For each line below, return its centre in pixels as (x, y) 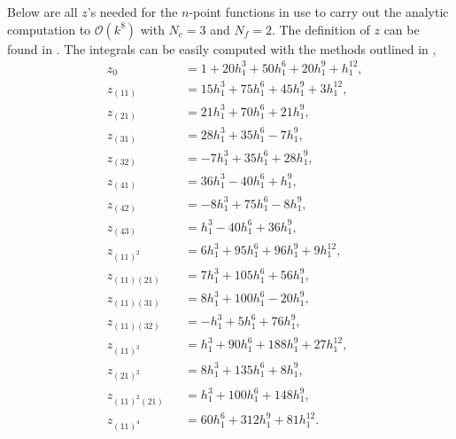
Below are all (43, 12)
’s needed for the (132, 12)
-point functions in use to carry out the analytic (319, 12)
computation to (49, 29)
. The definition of (321, 29)
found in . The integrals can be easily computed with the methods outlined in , (222, 48)
